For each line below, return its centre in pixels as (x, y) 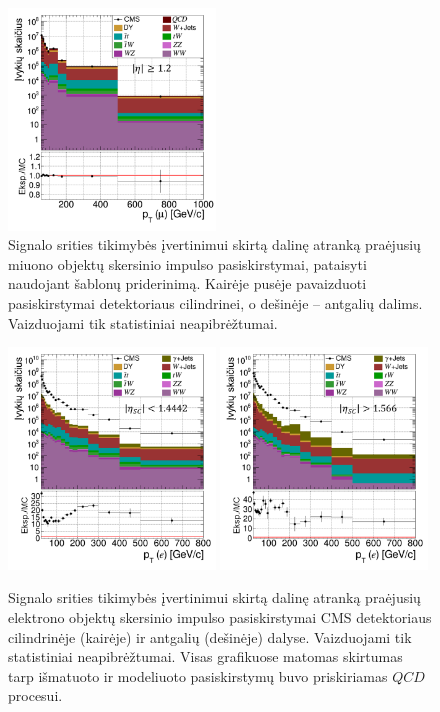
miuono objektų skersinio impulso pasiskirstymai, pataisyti (187, 263)
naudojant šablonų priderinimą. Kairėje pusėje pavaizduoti (187, 283)
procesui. (35, 695)
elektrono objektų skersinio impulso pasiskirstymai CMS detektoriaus (220, 616)
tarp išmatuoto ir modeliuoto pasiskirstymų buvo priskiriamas (198, 675)
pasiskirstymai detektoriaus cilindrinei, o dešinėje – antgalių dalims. (215, 302)
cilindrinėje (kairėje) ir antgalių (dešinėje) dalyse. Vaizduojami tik (210, 636)
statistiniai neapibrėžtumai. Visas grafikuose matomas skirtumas (205, 656)
